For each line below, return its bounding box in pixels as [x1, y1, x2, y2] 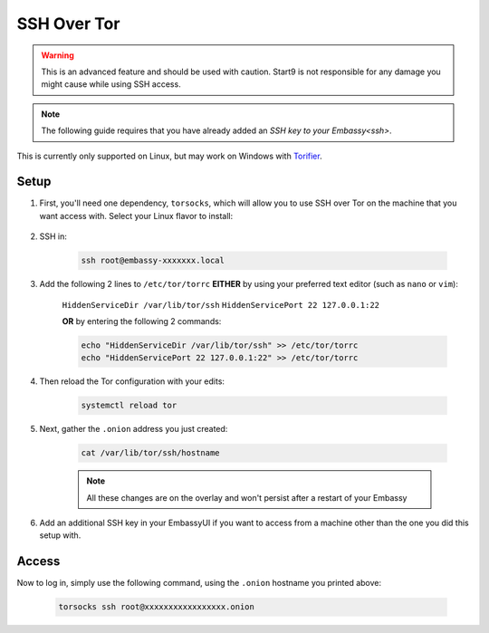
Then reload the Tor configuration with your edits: [39, 376, 225, 387]
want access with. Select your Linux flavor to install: [39, 210, 234, 221]
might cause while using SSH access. [41, 79, 181, 90]
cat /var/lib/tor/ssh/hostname [81, 448, 221, 458]
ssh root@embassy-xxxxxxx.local [81, 255, 225, 266]
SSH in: [39, 231, 68, 242]
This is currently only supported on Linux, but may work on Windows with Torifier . [16, 150, 322, 161]
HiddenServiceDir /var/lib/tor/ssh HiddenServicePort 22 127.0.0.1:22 [62, 300, 380, 310]
